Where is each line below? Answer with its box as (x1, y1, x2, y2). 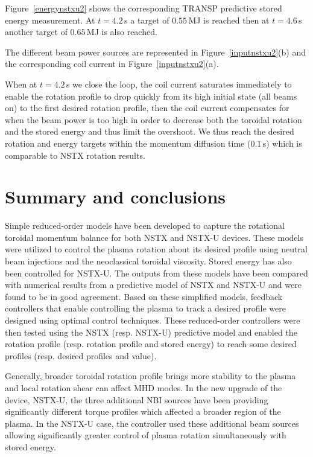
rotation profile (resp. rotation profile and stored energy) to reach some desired (5, 337, 297, 350)
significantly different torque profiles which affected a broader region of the (5, 405, 281, 418)
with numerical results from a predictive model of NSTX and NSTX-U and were (5, 278, 302, 291)
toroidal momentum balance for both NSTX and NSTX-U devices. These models (5, 231, 303, 243)
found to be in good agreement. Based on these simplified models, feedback (5, 290, 283, 302)
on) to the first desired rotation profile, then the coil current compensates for (5, 101, 289, 114)
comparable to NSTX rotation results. (5, 149, 145, 161)
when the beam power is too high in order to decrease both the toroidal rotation (5, 113, 302, 126)
